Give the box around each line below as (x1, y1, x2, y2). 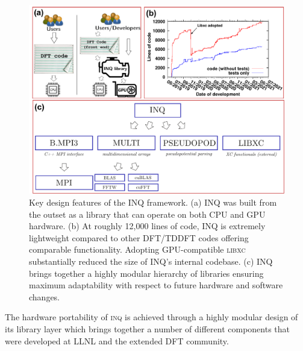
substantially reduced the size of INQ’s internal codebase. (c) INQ (29, 255, 273, 267)
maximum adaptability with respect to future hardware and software (29, 279, 283, 291)
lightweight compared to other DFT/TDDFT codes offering (29, 231, 249, 244)
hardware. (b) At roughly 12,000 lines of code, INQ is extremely (29, 220, 266, 232)
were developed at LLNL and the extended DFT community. (5, 334, 229, 347)
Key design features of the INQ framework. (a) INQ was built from (29, 196, 277, 209)
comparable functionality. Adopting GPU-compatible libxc (29, 243, 246, 256)
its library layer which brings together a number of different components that (5, 322, 290, 335)
